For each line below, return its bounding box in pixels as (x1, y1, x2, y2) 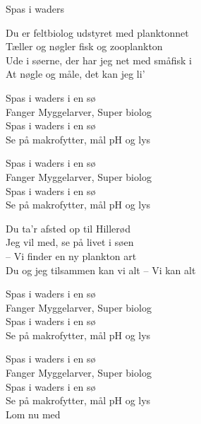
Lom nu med (6, 406, 61, 421)
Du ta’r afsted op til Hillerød (6, 220, 130, 235)
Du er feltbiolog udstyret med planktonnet (6, 25, 189, 40)
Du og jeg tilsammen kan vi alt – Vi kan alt (6, 262, 196, 277)
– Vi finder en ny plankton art (6, 248, 137, 263)
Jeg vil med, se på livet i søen (6, 235, 134, 249)
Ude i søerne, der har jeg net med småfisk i (6, 52, 192, 67)
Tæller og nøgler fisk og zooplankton (6, 39, 163, 54)
